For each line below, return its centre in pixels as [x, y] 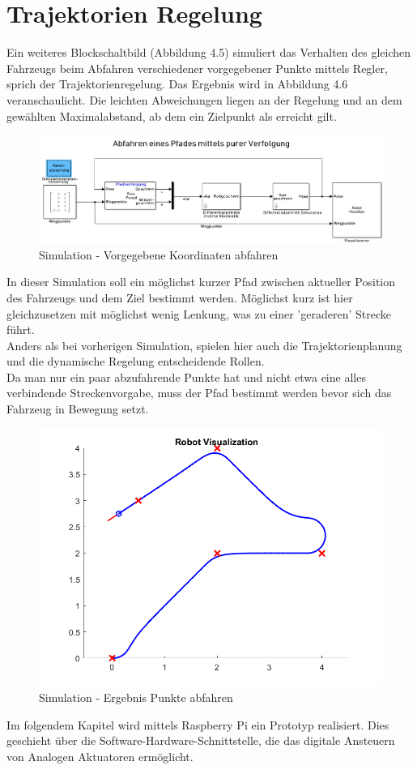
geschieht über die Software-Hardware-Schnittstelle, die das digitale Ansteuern [201, 740]
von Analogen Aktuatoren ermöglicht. [100, 757]
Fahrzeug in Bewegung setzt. [78, 409]
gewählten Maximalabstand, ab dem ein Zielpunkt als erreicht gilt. [172, 115]
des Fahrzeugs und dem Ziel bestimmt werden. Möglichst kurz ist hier [180, 297]
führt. [21, 329]
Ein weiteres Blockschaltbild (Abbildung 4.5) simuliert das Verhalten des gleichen [209, 52]
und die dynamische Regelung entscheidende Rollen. [136, 361]
